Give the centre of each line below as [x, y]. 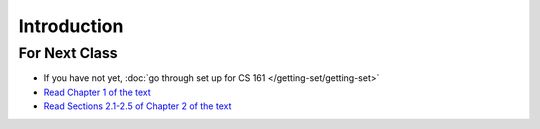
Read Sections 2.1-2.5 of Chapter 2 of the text [137, 106]
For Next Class [68, 53]
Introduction [71, 26]
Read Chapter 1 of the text [97, 92]
